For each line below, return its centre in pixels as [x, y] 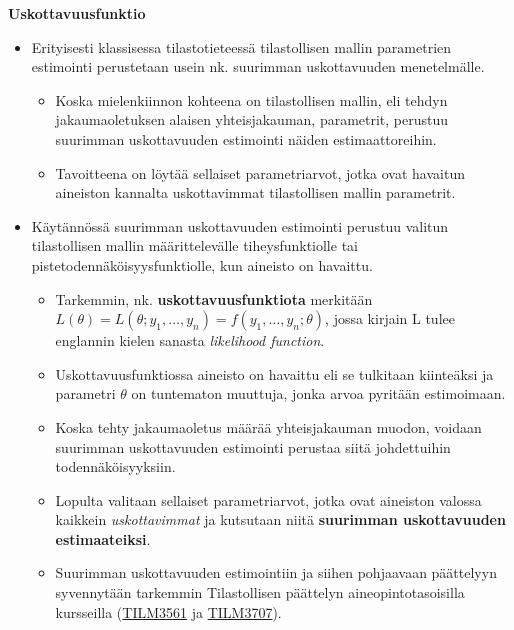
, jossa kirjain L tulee [390, 318]
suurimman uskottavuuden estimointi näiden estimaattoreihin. [246, 138]
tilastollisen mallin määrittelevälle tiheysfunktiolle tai [194, 245]
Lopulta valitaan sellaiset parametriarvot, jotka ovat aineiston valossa [268, 499]
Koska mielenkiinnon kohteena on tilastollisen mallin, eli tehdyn [251, 99]
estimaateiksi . [103, 538]
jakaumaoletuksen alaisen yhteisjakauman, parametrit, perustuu [252, 119]
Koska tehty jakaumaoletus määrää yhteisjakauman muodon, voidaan [268, 426]
